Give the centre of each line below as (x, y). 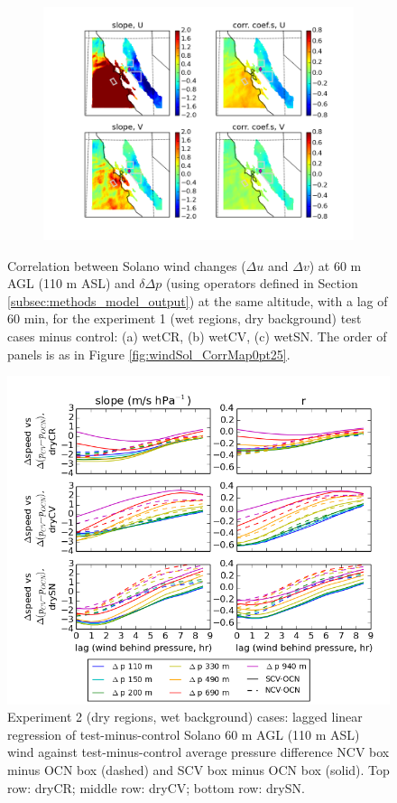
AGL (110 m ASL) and (71, 283)
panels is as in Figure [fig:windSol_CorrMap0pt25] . (149, 354)
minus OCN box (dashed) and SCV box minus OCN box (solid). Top (198, 769)
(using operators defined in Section (262, 283)
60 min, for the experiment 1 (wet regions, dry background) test (185, 318)
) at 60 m (335, 265)
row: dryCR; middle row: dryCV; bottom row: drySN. (156, 787)
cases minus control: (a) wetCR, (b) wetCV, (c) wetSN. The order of (197, 336)
